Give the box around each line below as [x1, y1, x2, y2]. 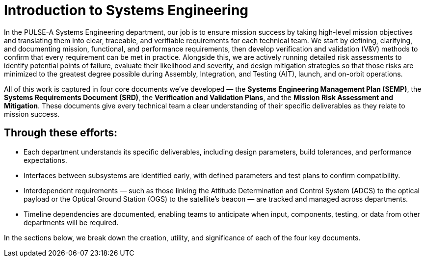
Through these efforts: [4, 127, 118, 139]
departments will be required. [24, 218, 119, 227]
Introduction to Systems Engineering [4, 2, 248, 19]
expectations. [24, 156, 67, 164]
